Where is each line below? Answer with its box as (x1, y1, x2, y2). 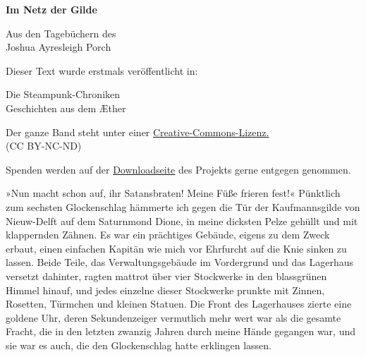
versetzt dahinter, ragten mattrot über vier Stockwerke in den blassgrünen (6, 268, 327, 283)
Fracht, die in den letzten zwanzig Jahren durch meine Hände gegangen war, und (6, 324, 355, 339)
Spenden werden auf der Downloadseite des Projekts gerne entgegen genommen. (6, 162, 351, 176)
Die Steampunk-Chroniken (6, 87, 121, 102)
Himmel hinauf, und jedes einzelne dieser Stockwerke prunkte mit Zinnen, (6, 282, 325, 297)
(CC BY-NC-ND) (6, 138, 82, 153)
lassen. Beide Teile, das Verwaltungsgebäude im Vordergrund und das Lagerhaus (6, 255, 354, 270)
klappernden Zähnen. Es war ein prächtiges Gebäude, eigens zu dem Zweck (6, 227, 330, 242)
